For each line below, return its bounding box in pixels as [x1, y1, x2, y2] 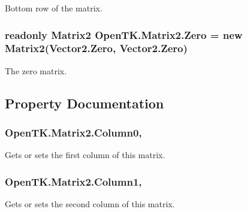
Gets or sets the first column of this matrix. [5, 149, 165, 161]
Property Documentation [5, 93, 164, 112]
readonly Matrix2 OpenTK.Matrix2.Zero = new [5, 27, 243, 42]
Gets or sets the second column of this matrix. [5, 198, 175, 210]
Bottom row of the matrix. [5, 2, 103, 14]
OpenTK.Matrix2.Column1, [5, 174, 142, 189]
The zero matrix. [5, 64, 67, 77]
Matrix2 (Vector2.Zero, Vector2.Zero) [5, 41, 188, 56]
